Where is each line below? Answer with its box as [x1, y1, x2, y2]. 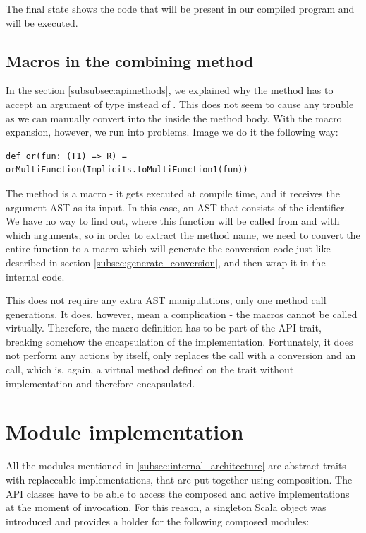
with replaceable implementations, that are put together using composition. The [6, 471, 353, 486]
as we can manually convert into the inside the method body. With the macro [6, 110, 342, 125]
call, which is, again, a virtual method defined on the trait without [6, 362, 294, 377]
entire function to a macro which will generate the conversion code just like [6, 241, 331, 256]
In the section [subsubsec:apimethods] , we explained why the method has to [6, 83, 334, 98]
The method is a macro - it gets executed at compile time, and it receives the [6, 185, 340, 200]
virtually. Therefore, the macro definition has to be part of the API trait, [6, 320, 322, 335]
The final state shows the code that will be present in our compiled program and [6, 1, 355, 16]
